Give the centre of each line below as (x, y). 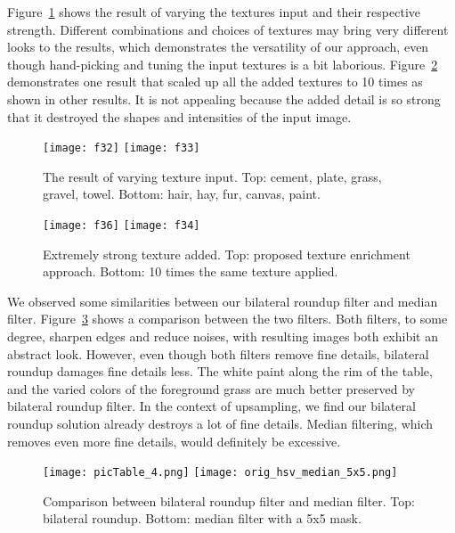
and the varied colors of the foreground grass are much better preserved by (211, 388)
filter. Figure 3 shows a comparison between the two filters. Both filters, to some (227, 319)
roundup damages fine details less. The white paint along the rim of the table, (220, 371)
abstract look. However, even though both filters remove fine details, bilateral (218, 353)
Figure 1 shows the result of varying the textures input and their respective (214, 12)
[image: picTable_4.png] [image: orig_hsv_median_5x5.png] (220, 473)
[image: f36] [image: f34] (122, 225)
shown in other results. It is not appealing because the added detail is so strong (224, 98)
